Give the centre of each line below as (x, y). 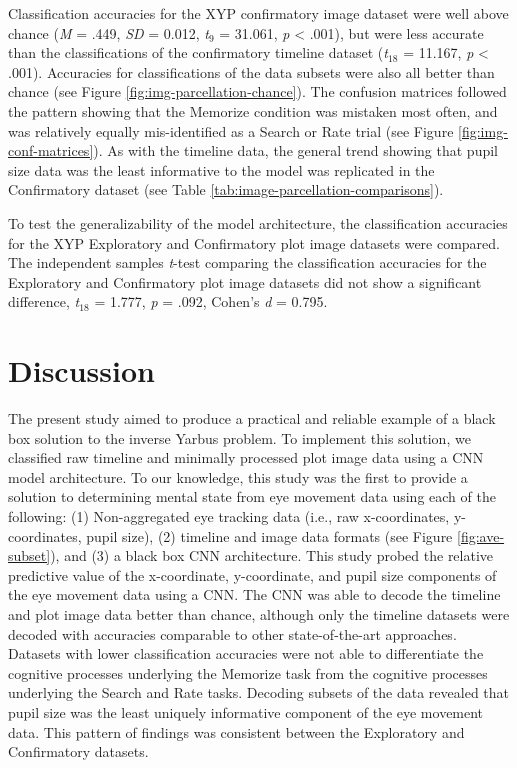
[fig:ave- (481, 535)
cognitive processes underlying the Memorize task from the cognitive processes (248, 672)
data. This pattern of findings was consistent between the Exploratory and (236, 731)
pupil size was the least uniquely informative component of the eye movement (246, 711)
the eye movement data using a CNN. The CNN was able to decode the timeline (254, 594)
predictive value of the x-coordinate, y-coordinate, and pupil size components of (252, 574)
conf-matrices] (51, 150)
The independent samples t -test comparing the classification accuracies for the (247, 262)
